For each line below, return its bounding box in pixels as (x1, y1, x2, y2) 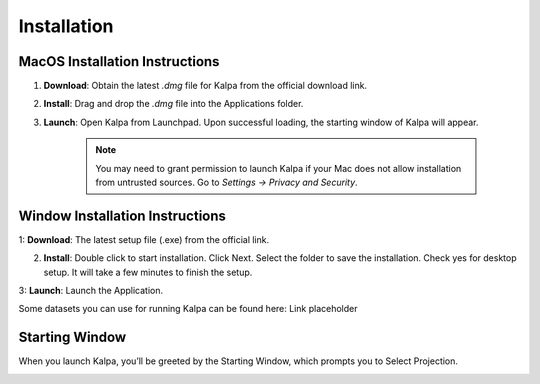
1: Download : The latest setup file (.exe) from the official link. (18, 233, 270, 245)
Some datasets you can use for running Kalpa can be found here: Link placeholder (18, 303, 358, 315)
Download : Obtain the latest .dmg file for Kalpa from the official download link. (43, 80, 368, 92)
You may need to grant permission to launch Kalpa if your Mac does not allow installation (95, 162, 462, 174)
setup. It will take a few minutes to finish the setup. (43, 266, 253, 278)
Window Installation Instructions (18, 207, 227, 224)
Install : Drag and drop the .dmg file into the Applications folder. (43, 98, 304, 110)
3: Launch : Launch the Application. (18, 285, 164, 297)
